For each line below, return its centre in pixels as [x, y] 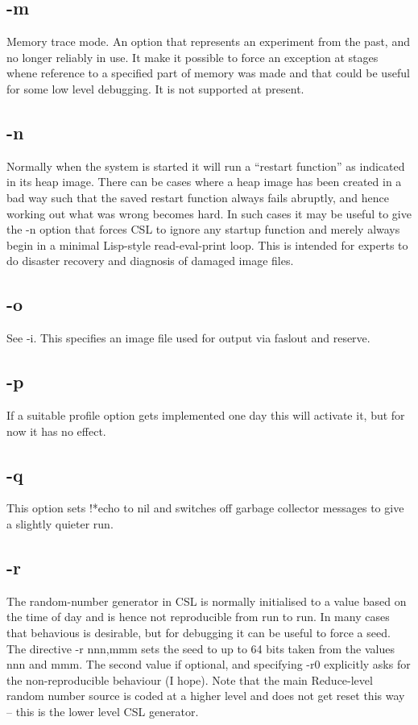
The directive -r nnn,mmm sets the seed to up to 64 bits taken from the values [201, 648]
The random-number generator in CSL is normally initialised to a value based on [207, 601]
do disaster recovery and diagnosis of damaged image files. [150, 261]
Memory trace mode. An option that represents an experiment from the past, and [208, 41]
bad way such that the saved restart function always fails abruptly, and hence [198, 197]
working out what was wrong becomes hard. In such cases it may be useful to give [209, 213]
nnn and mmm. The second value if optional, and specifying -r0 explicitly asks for [209, 664]
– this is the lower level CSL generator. [103, 711]
